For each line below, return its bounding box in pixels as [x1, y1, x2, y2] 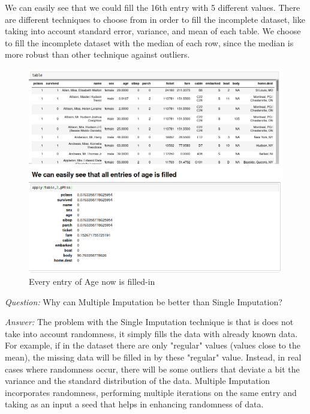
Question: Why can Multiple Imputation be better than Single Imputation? [5, 295, 282, 308]
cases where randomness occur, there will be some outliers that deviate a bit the [5, 362, 300, 375]
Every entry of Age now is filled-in [29, 275, 155, 287]
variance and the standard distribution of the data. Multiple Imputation [5, 374, 270, 387]
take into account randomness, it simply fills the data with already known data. [5, 327, 298, 339]
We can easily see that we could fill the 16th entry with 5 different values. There [5, 1, 300, 13]
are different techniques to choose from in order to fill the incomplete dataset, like [5, 13, 305, 25]
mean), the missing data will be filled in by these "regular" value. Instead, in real [5, 350, 302, 363]
